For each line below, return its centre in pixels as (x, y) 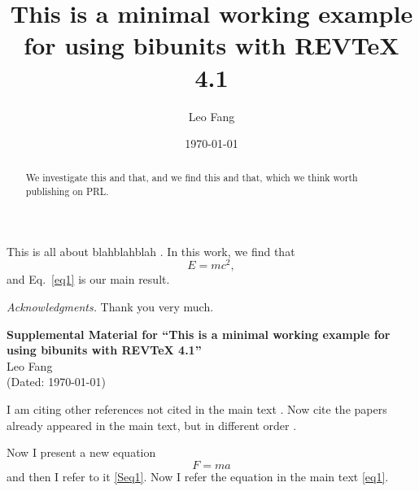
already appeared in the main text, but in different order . (152, 425)
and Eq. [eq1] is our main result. (88, 279)
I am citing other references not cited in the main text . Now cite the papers (197, 409)
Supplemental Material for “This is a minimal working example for (199, 334)
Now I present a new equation (81, 452)
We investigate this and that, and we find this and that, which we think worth (192, 178)
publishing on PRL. (67, 191)
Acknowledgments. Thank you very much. (110, 307)
